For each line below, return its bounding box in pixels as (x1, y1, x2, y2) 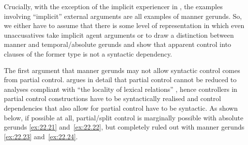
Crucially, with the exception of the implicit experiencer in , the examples (4, 1, 223, 11)
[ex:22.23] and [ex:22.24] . (4, 131, 78, 141)
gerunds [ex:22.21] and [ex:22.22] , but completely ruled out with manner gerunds (4, 122, 245, 132)
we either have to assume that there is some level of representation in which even (4, 20, 245, 30)
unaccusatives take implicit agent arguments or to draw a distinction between (4, 29, 234, 40)
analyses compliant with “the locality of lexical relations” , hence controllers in (4, 84, 237, 94)
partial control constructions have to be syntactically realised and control (4, 93, 221, 103)
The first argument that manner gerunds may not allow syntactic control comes (4, 65, 240, 75)
